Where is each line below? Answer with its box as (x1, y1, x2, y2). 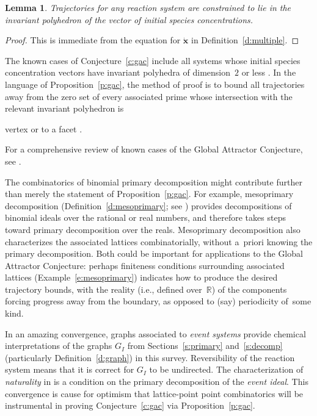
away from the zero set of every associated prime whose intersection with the (5, 90, 293, 102)
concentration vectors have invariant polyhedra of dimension (5, 66, 230, 79)
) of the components (211, 282, 287, 295)
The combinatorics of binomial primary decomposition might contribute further (5, 175, 302, 188)
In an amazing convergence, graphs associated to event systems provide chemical (5, 327, 306, 340)
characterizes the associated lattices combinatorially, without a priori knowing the (5, 235, 313, 248)
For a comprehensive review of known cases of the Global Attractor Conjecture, (5, 143, 303, 156)
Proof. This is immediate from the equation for (5, 34, 181, 46)
